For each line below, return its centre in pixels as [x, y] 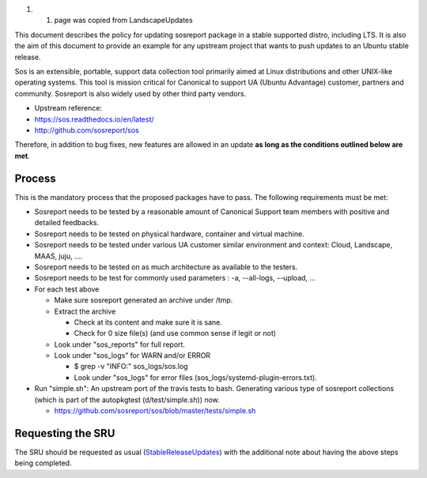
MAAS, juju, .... [59, 256]
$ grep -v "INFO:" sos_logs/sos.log [131, 367]
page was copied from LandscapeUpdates [123, 21]
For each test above [67, 289]
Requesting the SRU [65, 433]
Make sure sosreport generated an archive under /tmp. [144, 300]
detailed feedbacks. [67, 223]
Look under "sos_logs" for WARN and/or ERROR [132, 356]
